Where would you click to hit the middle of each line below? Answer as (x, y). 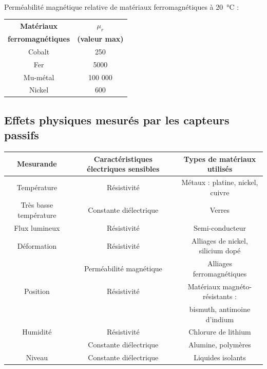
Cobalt (39, 51)
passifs (22, 135)
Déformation (37, 245)
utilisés (220, 169)
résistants (217, 296)
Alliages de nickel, (220, 240)
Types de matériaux (220, 159)
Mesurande (37, 164)
